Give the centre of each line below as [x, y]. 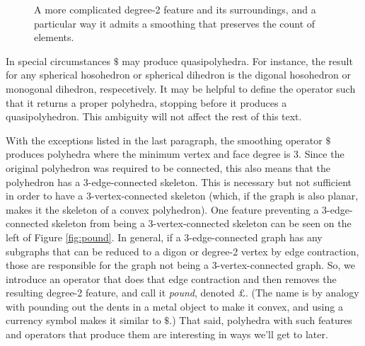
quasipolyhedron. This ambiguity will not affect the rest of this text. [154, 116]
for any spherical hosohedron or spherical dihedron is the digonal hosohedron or [179, 75]
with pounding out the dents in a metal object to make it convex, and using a [174, 306]
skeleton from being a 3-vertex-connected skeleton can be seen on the [202, 223]
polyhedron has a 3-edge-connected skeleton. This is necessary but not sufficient [179, 181]
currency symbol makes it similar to [83, 320]
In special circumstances [58, 60]
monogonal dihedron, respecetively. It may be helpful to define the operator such [181, 88]
